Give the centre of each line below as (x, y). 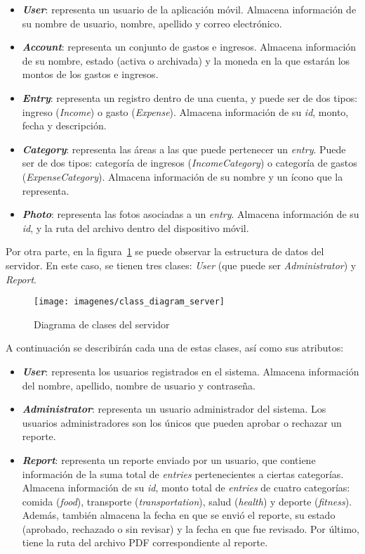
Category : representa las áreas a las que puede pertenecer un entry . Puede (184, 149)
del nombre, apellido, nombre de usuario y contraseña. (139, 385)
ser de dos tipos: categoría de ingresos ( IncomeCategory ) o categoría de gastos (190, 163)
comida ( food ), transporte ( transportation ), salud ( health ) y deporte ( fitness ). (187, 501)
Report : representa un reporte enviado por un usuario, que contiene (169, 459)
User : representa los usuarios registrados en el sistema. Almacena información (191, 371)
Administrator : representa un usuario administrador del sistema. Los (174, 409)
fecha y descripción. (64, 125)
